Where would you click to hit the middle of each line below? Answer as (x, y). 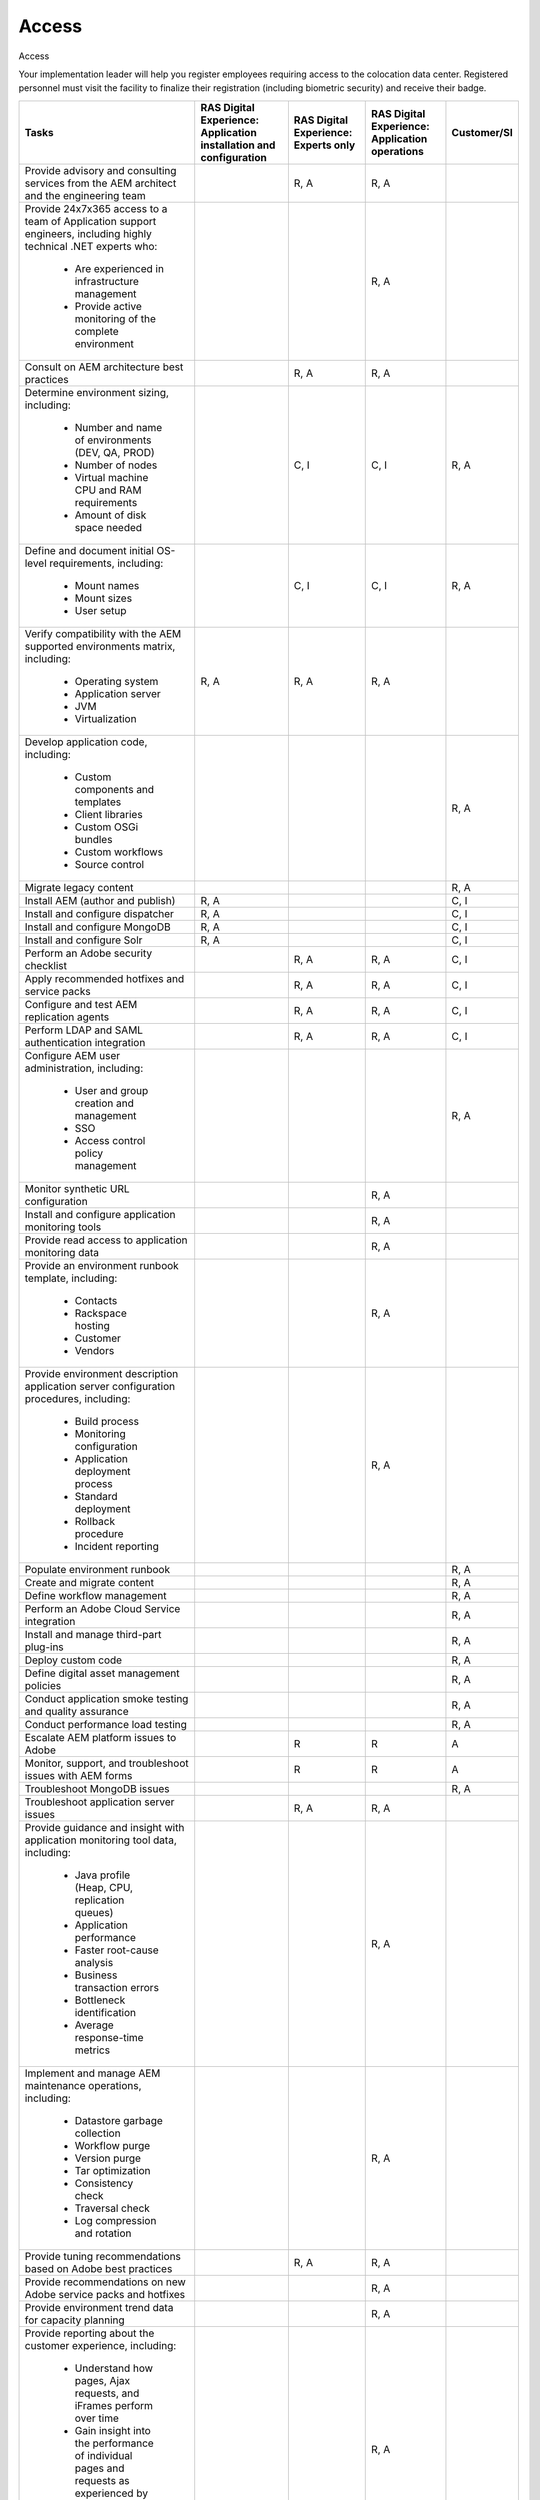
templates (98, 802)
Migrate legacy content (79, 887)
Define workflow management (95, 1595)
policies (43, 1685)
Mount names (107, 585)
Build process (107, 1421)
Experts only (324, 145)
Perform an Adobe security (88, 953)
